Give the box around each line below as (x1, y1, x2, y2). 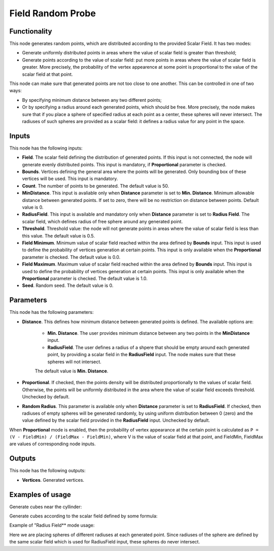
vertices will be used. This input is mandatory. (22, 176, 118, 182)
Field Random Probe (9, 8, 96, 19)
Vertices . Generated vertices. (22, 477, 85, 483)
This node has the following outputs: (9, 468, 86, 474)
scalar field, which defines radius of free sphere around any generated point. (22, 218, 183, 224)
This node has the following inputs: (9, 145, 83, 151)
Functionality (9, 27, 52, 36)
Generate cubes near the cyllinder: (9, 504, 82, 510)
